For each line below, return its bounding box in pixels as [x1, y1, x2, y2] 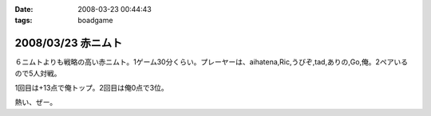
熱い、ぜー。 [14, 98, 57, 107]
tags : [14, 16, 33, 25]
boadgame [77, 16, 113, 25]
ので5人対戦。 [14, 68, 61, 78]
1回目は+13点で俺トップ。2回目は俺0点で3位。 [14, 83, 168, 93]
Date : [14, 5, 34, 14]
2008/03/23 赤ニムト [14, 37, 123, 50]
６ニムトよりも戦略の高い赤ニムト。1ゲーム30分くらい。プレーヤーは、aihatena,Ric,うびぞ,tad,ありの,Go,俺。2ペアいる [14, 57, 409, 67]
